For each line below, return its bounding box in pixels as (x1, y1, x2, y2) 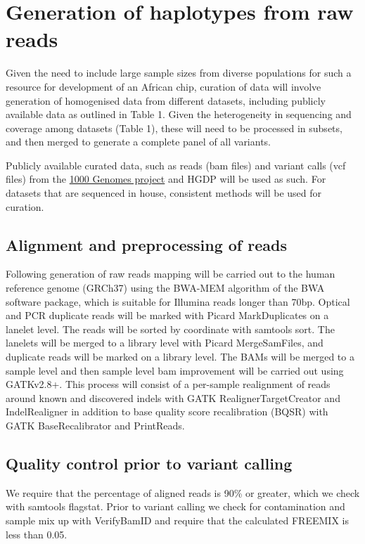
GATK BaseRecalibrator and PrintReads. (6, 417, 185, 432)
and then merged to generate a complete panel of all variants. (6, 134, 271, 149)
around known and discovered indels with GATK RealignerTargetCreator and (6, 390, 340, 405)
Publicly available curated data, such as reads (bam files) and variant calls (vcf (6, 157, 346, 172)
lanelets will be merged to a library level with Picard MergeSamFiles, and (6, 335, 324, 350)
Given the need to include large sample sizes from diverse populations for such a (6, 65, 352, 80)
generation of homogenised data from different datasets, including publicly (6, 93, 326, 108)
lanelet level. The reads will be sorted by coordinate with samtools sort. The (6, 321, 335, 336)
